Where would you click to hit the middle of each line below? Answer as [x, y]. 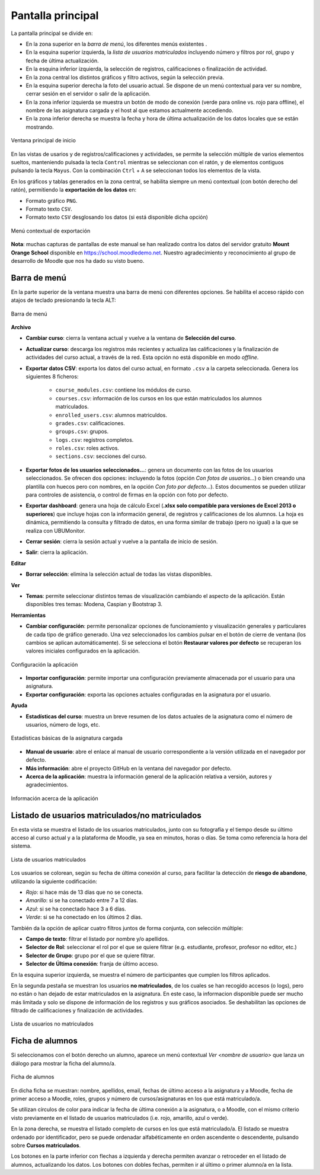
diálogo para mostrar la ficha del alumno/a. [63, 1063]
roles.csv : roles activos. [87, 448]
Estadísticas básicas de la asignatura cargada [67, 738]
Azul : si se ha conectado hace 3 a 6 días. [76, 909]
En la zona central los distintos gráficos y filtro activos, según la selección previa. [125, 77]
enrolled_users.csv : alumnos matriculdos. [111, 415]
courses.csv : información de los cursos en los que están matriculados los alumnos [159, 398]
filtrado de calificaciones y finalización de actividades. [77, 1011]
